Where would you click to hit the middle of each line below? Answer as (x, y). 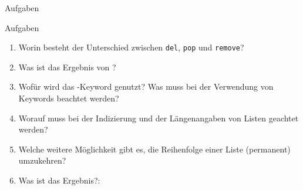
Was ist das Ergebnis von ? (67, 67)
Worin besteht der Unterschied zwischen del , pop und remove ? (131, 47)
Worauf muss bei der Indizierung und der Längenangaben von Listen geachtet (159, 118)
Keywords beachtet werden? (69, 98)
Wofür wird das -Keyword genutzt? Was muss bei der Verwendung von (146, 86)
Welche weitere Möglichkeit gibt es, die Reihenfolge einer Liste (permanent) (154, 149)
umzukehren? (42, 160)
